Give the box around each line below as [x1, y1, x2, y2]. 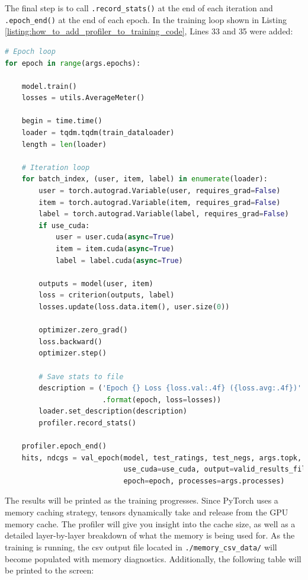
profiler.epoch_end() [21, 442, 107, 451]
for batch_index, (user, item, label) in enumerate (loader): [21, 175, 268, 184]
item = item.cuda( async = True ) [55, 245, 175, 253]
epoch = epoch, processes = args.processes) [123, 476, 285, 485]
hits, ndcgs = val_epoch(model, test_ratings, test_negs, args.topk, [21, 453, 302, 462]
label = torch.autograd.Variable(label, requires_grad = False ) [38, 210, 289, 219]
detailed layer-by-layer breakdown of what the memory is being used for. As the [5, 529, 295, 541]
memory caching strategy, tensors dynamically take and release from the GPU [5, 506, 288, 518]
